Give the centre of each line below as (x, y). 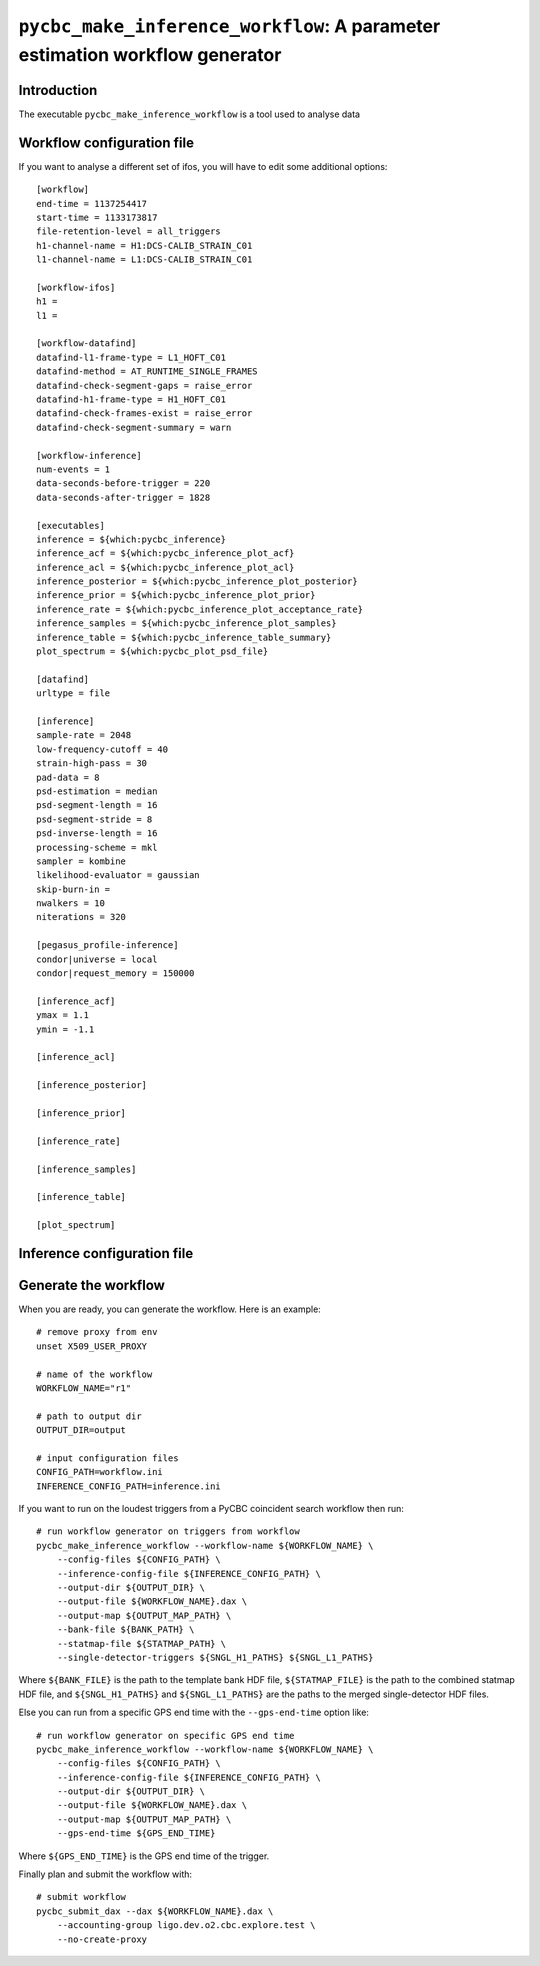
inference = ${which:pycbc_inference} (131, 539)
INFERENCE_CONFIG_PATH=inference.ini (129, 1486)
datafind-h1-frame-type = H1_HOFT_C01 (131, 399)
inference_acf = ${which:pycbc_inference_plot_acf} (165, 553)
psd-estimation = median (97, 791)
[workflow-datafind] (86, 343)
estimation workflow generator (150, 54)
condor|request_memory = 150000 (115, 973)
